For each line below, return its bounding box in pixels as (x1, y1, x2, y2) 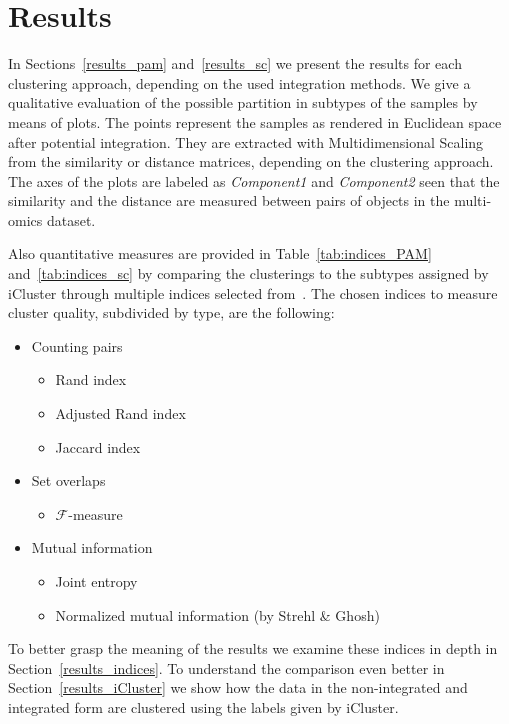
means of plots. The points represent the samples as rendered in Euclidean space (8, 111, 502, 132)
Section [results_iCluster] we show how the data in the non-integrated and (8, 677, 468, 698)
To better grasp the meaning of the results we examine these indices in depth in (8, 638, 498, 659)
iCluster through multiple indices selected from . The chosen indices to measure (8, 282, 498, 303)
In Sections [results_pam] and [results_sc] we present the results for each (8, 53, 462, 74)
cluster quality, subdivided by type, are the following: (8, 302, 335, 323)
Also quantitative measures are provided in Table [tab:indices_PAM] (8, 243, 432, 264)
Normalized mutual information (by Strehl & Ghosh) (55, 604, 380, 625)
